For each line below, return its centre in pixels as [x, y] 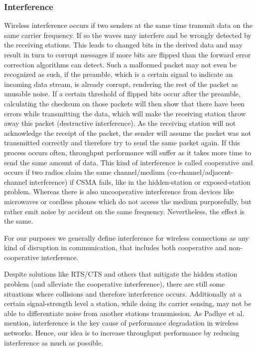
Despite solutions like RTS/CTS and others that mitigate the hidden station [121, 274]
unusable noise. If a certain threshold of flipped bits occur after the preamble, [122, 94]
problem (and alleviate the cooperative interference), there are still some [115, 284]
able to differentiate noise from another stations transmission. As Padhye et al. [124, 313]
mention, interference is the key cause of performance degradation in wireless [121, 323]
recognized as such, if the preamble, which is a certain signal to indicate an [119, 74]
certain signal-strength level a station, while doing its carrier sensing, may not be [128, 303]
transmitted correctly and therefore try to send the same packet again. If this [122, 143]
